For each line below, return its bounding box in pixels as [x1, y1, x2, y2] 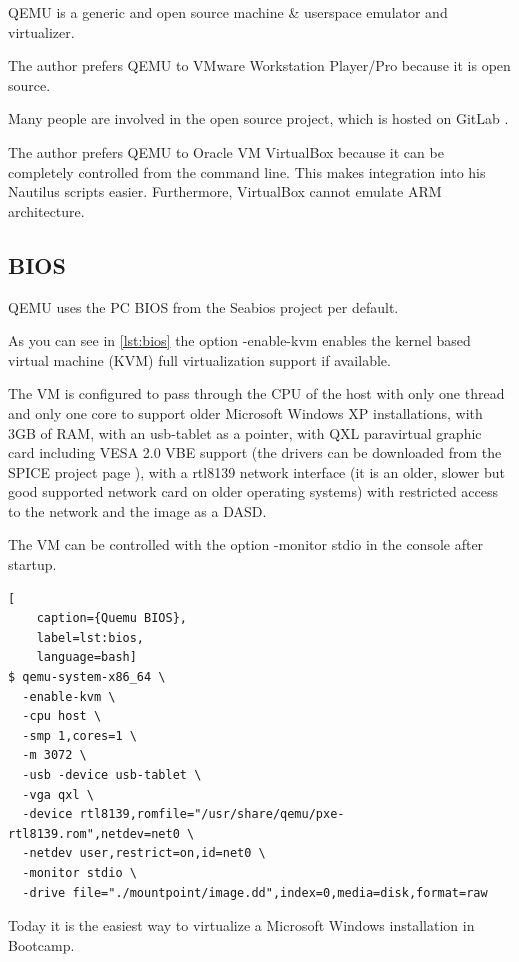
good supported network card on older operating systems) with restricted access [8, 481, 499, 502]
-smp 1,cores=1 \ [22, 728, 137, 743]
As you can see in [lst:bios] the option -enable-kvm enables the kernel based [8, 330, 471, 351]
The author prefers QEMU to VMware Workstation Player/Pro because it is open [8, 55, 511, 76]
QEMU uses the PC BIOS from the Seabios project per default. [8, 296, 399, 317]
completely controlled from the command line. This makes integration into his [8, 161, 486, 182]
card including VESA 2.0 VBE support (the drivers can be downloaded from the [8, 442, 502, 463]
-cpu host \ [22, 709, 102, 724]
